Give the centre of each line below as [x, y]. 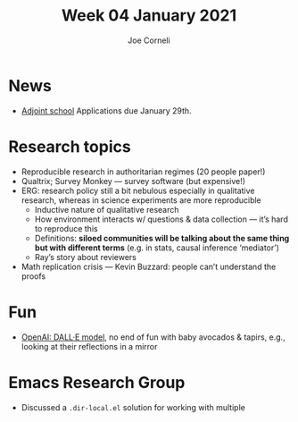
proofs [33, 276]
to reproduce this [66, 228]
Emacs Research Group [97, 382]
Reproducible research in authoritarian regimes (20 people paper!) [143, 172]
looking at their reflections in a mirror [89, 346]
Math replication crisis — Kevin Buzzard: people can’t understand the [149, 266]
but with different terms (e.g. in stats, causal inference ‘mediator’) [157, 248]
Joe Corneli [149, 40]
